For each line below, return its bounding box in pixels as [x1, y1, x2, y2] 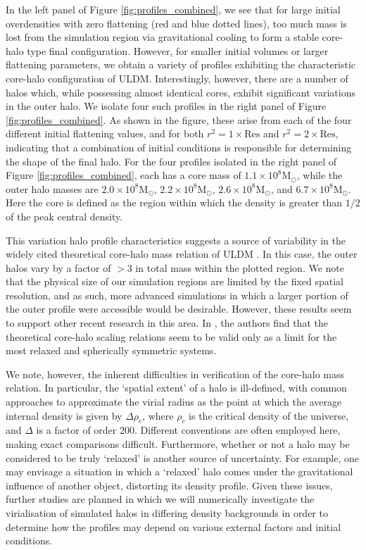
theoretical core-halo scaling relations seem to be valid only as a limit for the [6, 329, 337, 344]
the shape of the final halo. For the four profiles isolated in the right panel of [6, 154, 337, 168]
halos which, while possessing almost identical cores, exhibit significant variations [6, 85, 355, 99]
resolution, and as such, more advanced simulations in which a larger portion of [6, 287, 348, 302]
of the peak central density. [6, 208, 123, 223]
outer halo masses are [6, 181, 99, 196]
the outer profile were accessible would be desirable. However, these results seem [6, 301, 352, 316]
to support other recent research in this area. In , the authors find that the [6, 315, 328, 330]
